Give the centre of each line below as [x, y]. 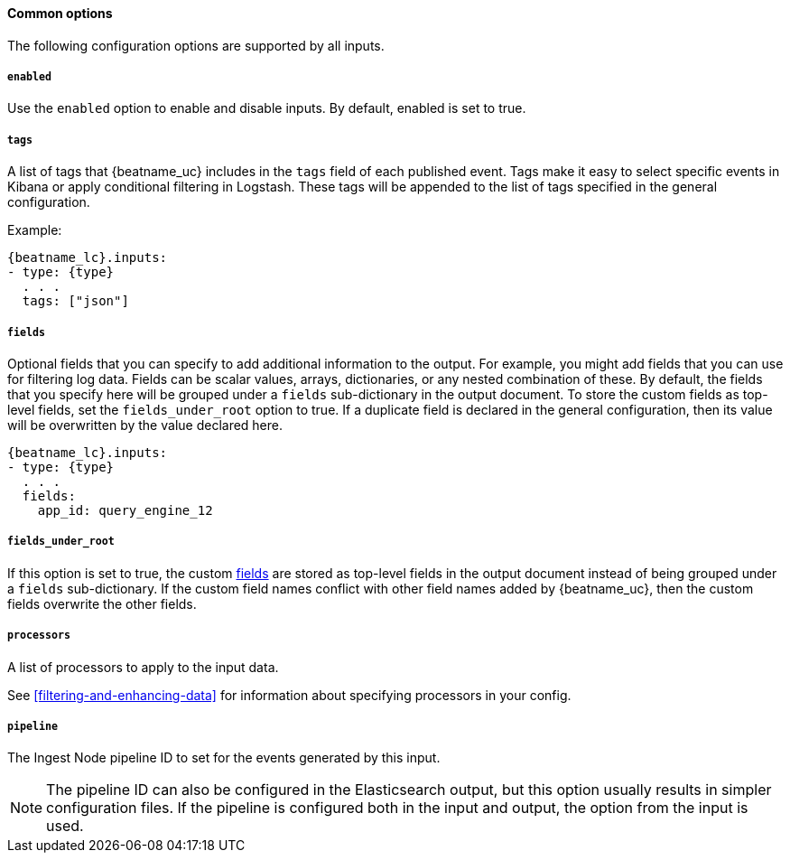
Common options [60, 13]
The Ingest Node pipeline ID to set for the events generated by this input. [224, 758]
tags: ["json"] [75, 301]
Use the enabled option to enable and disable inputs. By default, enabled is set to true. [267, 108]
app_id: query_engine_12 [125, 510]
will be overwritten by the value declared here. [145, 425]
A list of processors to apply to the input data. [143, 667]
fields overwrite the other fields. [102, 603]
